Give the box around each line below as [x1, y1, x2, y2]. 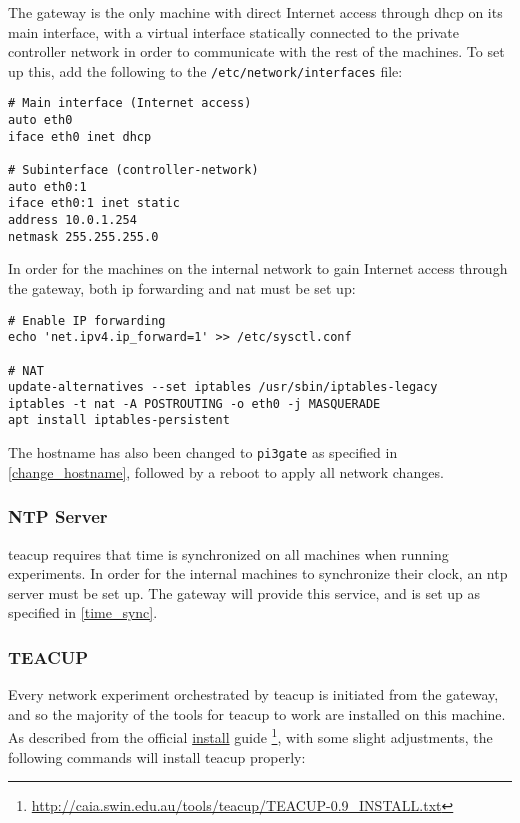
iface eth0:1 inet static [8, 196, 180, 211]
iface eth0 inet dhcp [8, 129, 152, 144]
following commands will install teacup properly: [8, 746, 306, 767]
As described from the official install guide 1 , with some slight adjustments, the [8, 724, 493, 748]
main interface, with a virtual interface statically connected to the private [8, 21, 459, 42]
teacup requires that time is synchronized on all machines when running [8, 543, 449, 564]
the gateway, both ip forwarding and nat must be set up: [8, 277, 356, 298]
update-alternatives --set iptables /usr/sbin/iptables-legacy [8, 380, 438, 395]
